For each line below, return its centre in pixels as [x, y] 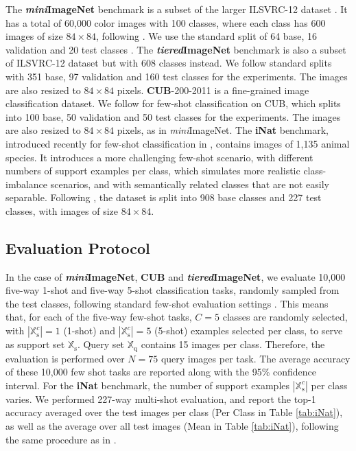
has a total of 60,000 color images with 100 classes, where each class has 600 [166, 22]
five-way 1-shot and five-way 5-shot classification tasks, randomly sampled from [173, 290]
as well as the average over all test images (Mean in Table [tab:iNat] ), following [172, 425]
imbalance [27, 184]
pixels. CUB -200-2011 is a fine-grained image [213, 90]
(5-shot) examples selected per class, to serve [249, 331]
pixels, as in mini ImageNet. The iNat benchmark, [223, 130]
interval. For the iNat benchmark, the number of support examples [148, 385]
